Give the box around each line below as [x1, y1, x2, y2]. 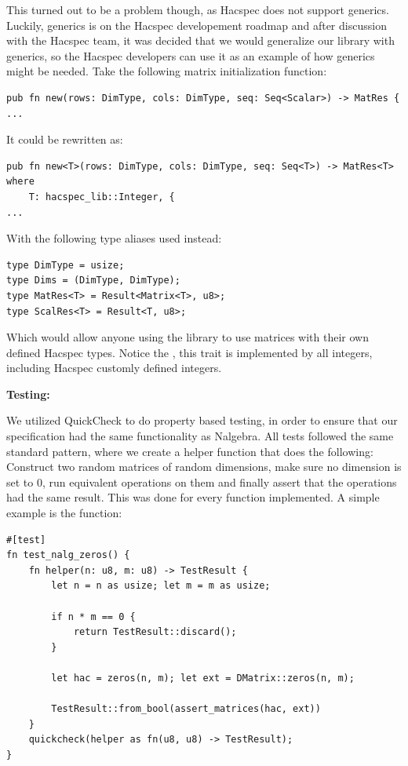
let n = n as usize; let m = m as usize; [51, 580, 271, 592]
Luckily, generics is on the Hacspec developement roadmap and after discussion [6, 16, 387, 33]
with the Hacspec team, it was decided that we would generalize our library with [6, 32, 395, 49]
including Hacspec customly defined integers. [6, 359, 222, 376]
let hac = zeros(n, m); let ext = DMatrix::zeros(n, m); [51, 672, 355, 684]
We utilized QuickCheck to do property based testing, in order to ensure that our [6, 412, 398, 429]
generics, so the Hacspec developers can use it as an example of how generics [6, 47, 375, 64]
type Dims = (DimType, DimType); [6, 275, 180, 286]
